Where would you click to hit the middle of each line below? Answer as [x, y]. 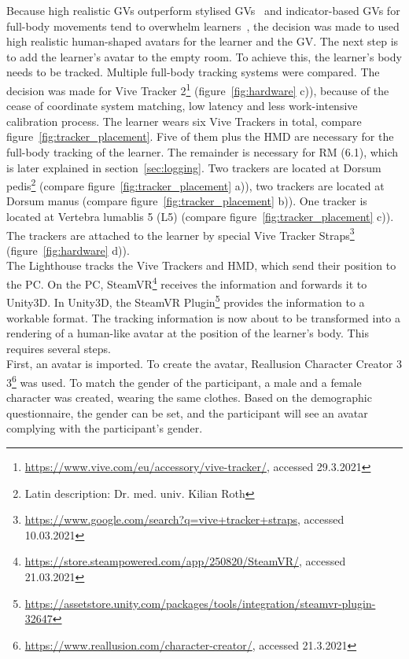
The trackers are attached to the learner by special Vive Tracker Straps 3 [181, 234]
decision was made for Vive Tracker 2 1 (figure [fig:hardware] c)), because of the [198, 89]
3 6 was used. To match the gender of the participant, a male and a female [184, 381]
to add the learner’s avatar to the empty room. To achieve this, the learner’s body [204, 56]
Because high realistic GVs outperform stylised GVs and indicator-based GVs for [203, 10]
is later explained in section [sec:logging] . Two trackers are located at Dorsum [194, 167]
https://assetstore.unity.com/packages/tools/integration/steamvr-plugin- [200, 603]
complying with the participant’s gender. [105, 428]
